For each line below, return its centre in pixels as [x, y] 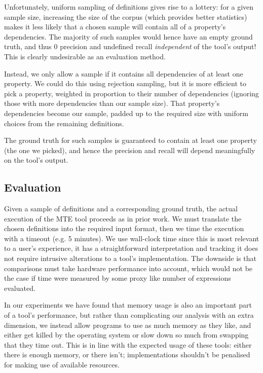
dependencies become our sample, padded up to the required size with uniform [126, 113]
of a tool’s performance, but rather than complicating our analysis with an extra [129, 315]
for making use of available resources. [62, 365]
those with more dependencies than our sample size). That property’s [112, 103]
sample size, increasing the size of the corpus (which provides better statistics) [126, 16]
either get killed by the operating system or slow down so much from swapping [126, 335]
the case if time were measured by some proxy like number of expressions [118, 278]
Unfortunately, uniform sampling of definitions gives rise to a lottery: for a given [129, 7]
